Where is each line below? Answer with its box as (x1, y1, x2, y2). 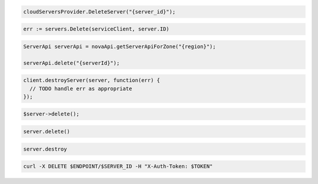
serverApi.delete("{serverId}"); (23, 59, 120, 66)
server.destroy (23, 145, 67, 152)
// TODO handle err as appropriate (29, 85, 132, 92)
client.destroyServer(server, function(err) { (23, 77, 160, 84)
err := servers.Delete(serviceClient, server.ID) (23, 26, 170, 32)
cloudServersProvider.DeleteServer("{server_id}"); (23, 8, 176, 15)
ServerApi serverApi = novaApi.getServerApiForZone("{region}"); (23, 43, 216, 50)
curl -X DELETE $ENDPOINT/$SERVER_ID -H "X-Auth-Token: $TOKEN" (23, 163, 213, 170)
